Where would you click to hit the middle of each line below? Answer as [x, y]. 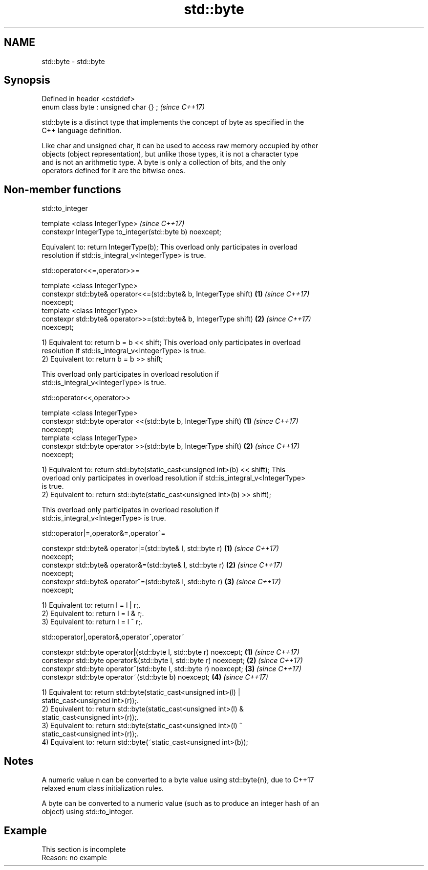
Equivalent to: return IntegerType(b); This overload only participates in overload [170, 247]
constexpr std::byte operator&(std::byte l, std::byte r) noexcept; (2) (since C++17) [172, 661]
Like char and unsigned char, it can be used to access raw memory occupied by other [180, 146]
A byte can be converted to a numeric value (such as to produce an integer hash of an [180, 803]
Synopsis [27, 80]
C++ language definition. [82, 131]
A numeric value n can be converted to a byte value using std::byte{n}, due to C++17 [178, 780]
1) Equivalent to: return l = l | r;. [91, 605]
